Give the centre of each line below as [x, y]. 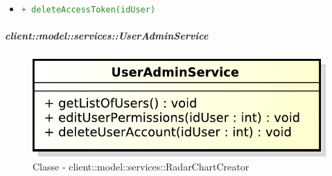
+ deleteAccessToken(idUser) [88, 10]
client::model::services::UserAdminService [107, 36]
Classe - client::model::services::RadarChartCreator [141, 166]
